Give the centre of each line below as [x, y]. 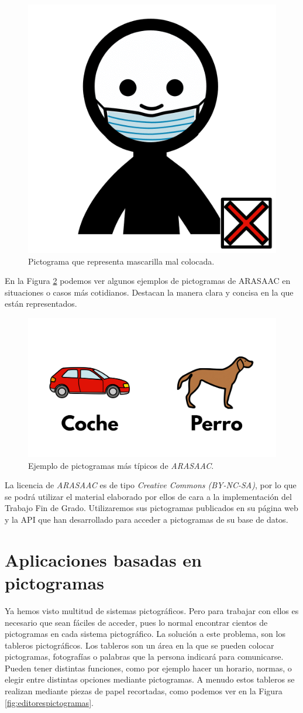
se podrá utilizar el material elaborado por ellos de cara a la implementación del [148, 496]
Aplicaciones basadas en [104, 559]
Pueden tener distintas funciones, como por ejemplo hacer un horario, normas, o [148, 668]
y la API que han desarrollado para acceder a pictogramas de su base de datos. [147, 520]
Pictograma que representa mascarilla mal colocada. [121, 261]
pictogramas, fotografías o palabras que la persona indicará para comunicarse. [144, 657]
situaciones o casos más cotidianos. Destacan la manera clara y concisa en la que [149, 292]
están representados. [41, 304]
